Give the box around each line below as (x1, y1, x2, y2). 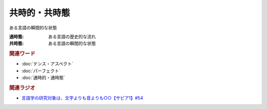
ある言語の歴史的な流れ (48, 34, 96, 39)
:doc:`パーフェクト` (21, 68, 61, 73)
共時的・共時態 (9, 7, 70, 18)
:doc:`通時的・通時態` (21, 74, 65, 81)
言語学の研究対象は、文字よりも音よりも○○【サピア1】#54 (21, 95, 143, 101)
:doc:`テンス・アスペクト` (21, 61, 74, 67)
